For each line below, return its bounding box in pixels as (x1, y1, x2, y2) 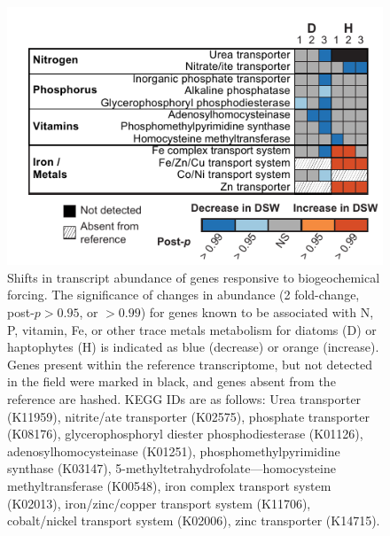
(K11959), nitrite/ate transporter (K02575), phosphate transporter (7, 407, 370, 425)
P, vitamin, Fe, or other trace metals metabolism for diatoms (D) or (7, 320, 377, 338)
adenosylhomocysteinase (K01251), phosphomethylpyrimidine (7, 441, 340, 460)
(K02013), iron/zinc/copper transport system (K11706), (7, 493, 311, 512)
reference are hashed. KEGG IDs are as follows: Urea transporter (7, 389, 362, 408)
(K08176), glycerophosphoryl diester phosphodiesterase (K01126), (7, 424, 363, 443)
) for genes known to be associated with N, (140, 302, 374, 321)
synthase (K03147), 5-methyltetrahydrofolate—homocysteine (7, 459, 336, 478)
